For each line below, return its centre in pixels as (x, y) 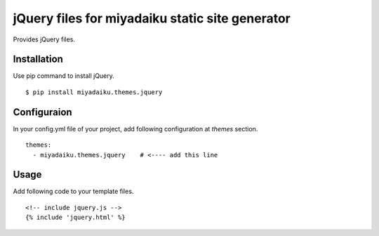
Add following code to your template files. (73, 191)
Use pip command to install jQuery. (64, 76)
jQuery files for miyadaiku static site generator (152, 18)
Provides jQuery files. (44, 39)
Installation (38, 59)
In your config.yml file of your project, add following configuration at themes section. (135, 129)
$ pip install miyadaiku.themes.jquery (94, 92)
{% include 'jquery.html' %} (75, 217)
